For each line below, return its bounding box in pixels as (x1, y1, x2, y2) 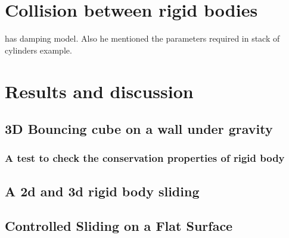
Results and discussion (5, 79, 194, 103)
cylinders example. (5, 43, 72, 56)
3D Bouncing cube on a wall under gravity (5, 120, 273, 138)
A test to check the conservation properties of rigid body (5, 151, 285, 165)
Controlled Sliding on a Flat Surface (5, 217, 233, 235)
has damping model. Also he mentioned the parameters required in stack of (5, 32, 280, 45)
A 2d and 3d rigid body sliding (5, 181, 200, 200)
